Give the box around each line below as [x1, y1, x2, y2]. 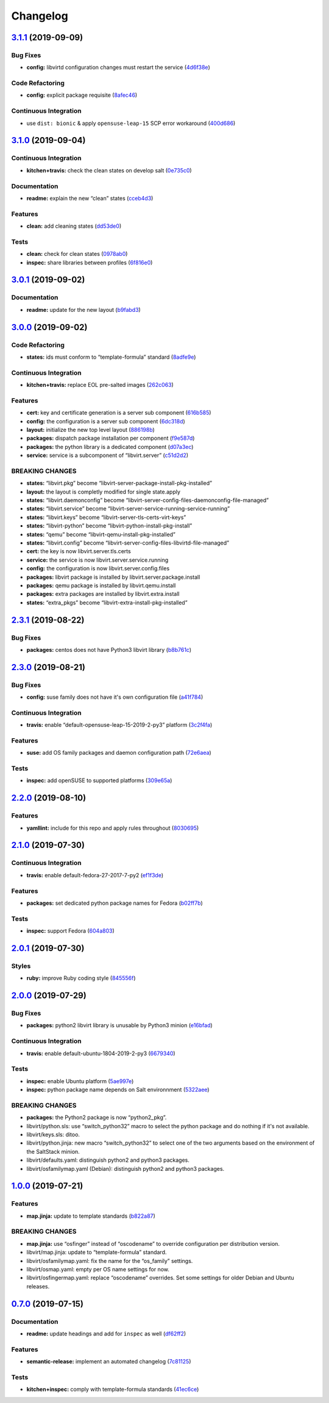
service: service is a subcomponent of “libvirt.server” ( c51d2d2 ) [26, 451, 189, 459]
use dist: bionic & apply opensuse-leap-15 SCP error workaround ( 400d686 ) [26, 119, 236, 127]
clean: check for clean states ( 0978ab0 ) [26, 250, 128, 258]
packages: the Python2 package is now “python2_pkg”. [26, 1114, 167, 1121]
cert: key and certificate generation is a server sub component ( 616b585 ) [26, 409, 211, 417]
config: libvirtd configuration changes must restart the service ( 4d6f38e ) [26, 64, 210, 71]
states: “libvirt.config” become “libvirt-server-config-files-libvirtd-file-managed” [26, 539, 230, 546]
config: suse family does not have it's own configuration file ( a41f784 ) [26, 693, 203, 701]
